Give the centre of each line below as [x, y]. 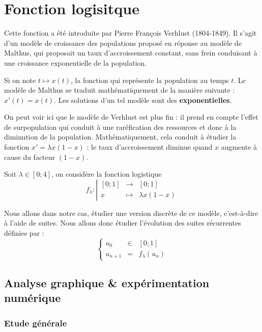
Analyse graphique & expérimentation [107, 283]
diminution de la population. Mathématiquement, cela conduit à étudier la [120, 137]
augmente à [239, 147]
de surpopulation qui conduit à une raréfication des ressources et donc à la [120, 127]
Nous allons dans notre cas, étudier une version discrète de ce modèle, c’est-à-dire [131, 213]
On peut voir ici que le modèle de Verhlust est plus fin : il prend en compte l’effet [131, 117]
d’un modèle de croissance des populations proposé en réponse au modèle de [123, 43]
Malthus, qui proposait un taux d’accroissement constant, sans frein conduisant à [131, 53]
